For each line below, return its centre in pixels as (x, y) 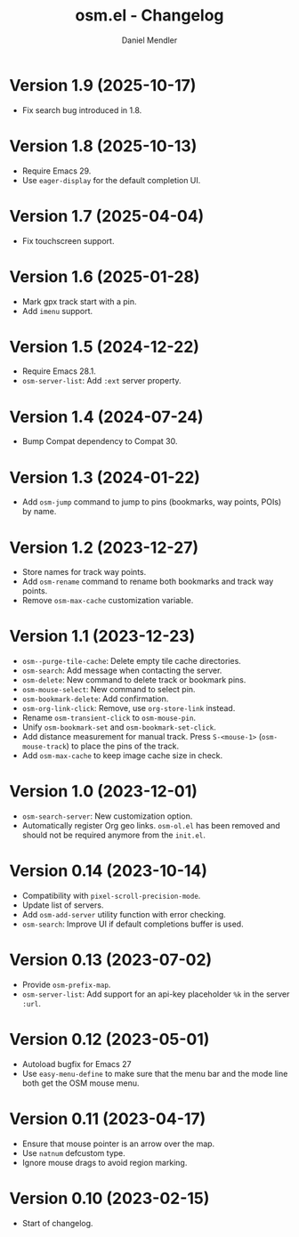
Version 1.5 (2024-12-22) (105, 347)
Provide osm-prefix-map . (66, 985)
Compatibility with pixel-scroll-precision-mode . (111, 896)
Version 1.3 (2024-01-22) (105, 477)
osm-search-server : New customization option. (107, 816)
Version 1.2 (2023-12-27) (104, 547)
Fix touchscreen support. (68, 240)
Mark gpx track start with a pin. (79, 301)
